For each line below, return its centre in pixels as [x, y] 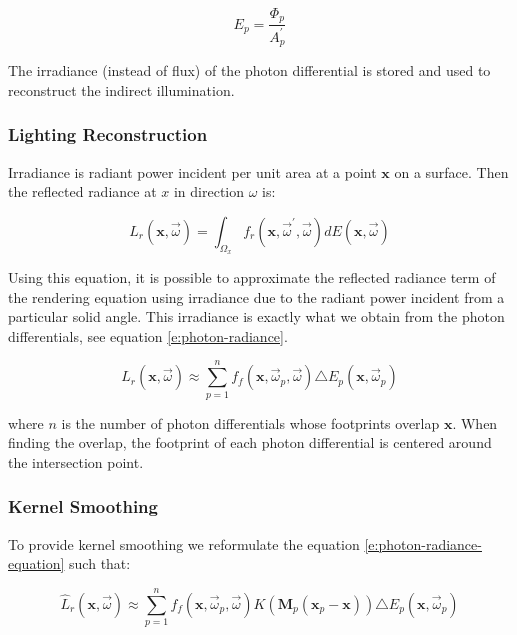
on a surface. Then [451, 171]
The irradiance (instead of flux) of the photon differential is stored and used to [249, 70]
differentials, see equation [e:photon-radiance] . [148, 335]
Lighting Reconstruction [108, 134]
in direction [209, 191]
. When [475, 422]
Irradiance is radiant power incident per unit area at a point [192, 171]
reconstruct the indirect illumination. [121, 89]
